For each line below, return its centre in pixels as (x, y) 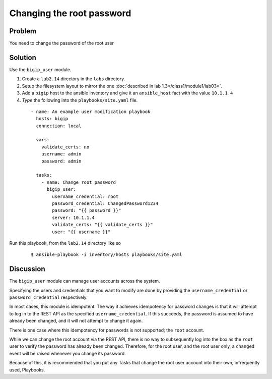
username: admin (61, 154)
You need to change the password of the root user (62, 43)
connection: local (59, 126)
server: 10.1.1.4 (74, 218)
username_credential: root (85, 196)
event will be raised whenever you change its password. (67, 353)
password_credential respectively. (48, 297)
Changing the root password (70, 13)
